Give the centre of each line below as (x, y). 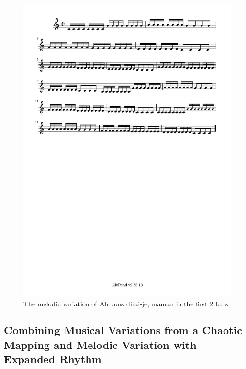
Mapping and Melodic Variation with (100, 344)
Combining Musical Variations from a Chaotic (123, 330)
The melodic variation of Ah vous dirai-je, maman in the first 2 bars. (127, 304)
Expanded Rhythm (53, 359)
